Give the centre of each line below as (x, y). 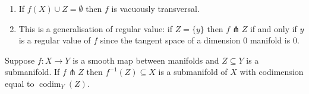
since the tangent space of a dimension (170, 40)
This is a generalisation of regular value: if (95, 28)
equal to (20, 83)
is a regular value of (55, 40)
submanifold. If (32, 72)
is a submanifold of (193, 72)
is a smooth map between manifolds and (146, 60)
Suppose (20, 60)
